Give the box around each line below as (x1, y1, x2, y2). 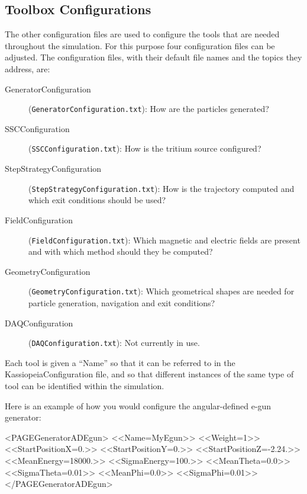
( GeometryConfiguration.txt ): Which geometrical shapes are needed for (28, 285, 295, 297)
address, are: (5, 62, 50, 75)
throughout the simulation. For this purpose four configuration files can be (5, 39, 275, 52)
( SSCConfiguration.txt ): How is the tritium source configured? (28, 142, 261, 155)
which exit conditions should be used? (28, 194, 166, 206)
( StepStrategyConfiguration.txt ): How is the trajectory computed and (28, 182, 295, 194)
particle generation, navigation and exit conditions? (28, 297, 215, 309)
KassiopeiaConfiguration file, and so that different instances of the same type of (5, 368, 294, 380)
